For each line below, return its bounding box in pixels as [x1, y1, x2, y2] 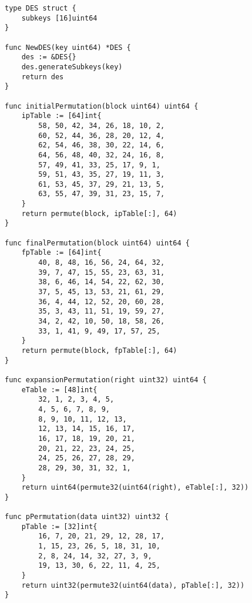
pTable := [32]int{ [21, 522, 98, 531]
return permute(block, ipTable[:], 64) [21, 209, 177, 218]
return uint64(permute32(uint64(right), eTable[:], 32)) [21, 483, 249, 492]
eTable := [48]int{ [21, 385, 98, 394]
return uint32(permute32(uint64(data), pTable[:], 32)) [21, 581, 245, 589]
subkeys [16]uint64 [21, 14, 98, 22]
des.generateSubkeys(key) [21, 62, 123, 71]
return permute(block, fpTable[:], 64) [21, 346, 177, 355]
